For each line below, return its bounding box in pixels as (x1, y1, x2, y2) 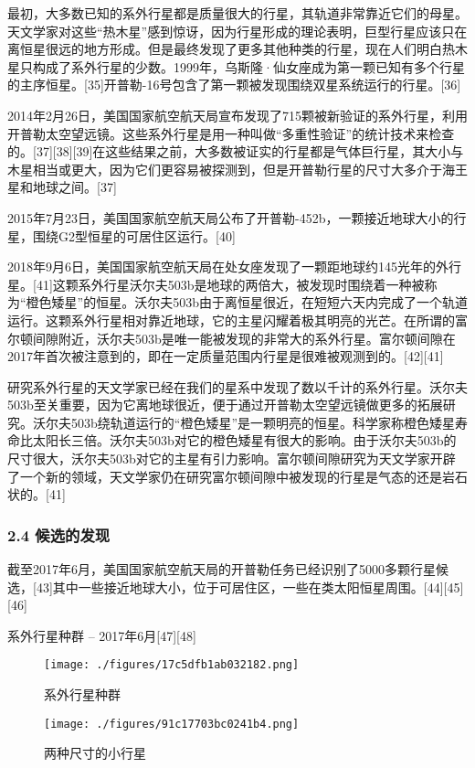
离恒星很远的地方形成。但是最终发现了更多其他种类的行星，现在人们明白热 (7, 39, 455, 59)
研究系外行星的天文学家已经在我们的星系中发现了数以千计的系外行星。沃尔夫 (7, 377, 468, 396)
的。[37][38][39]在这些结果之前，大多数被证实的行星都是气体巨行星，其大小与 (7, 142, 464, 161)
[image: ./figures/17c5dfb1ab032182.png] (44, 658, 300, 672)
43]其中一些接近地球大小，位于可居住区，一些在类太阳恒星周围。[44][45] (36, 577, 464, 596)
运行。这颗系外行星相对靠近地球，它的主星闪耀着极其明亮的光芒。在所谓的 (7, 310, 455, 329)
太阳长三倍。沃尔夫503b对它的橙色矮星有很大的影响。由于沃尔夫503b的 (32, 431, 457, 450)
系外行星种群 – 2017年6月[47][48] (7, 625, 196, 645)
